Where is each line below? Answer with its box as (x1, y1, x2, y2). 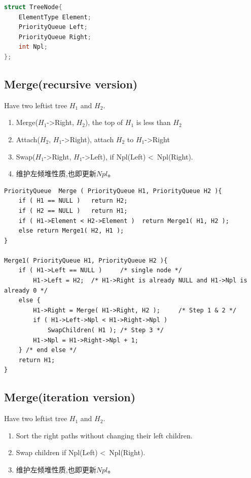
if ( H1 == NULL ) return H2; (18, 197, 128, 205)
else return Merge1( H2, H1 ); (18, 227, 124, 235)
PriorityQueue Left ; (18, 23, 88, 31)
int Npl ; (18, 43, 48, 51)
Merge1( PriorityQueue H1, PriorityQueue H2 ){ (4, 257, 168, 264)
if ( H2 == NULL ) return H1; (18, 207, 128, 214)
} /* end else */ (18, 346, 77, 354)
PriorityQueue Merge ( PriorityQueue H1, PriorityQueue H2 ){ (4, 187, 222, 195)
